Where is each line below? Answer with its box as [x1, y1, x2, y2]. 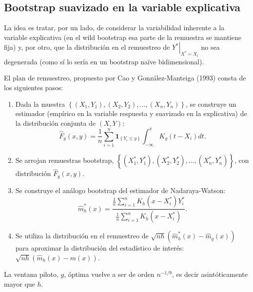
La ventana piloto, [4, 269, 58, 279]
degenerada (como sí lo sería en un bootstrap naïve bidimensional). [4, 56, 204, 66]
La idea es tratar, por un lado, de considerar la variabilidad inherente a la [4, 22, 225, 33]
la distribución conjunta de [15, 117, 96, 128]
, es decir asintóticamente [172, 269, 248, 279]
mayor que [4, 278, 35, 289]
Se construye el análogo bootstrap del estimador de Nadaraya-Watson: [15, 185, 226, 195]
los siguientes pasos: [4, 82, 63, 93]
